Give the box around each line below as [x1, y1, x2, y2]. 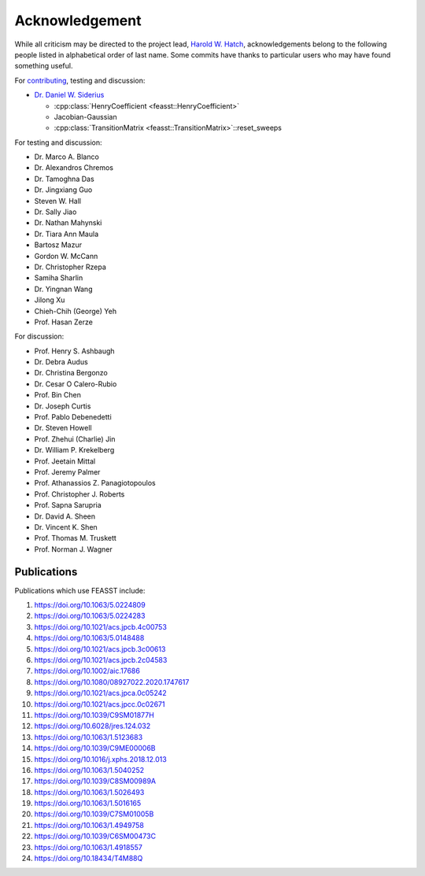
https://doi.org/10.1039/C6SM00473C [34, 831, 157, 841]
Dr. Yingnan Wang [34, 284, 93, 294]
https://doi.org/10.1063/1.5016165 [34, 799, 142, 808]
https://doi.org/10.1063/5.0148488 [34, 634, 145, 643]
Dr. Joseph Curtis [34, 401, 91, 411]
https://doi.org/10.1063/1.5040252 [34, 765, 145, 774]
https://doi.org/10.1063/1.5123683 [34, 732, 143, 741]
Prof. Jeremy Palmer [34, 468, 101, 476]
